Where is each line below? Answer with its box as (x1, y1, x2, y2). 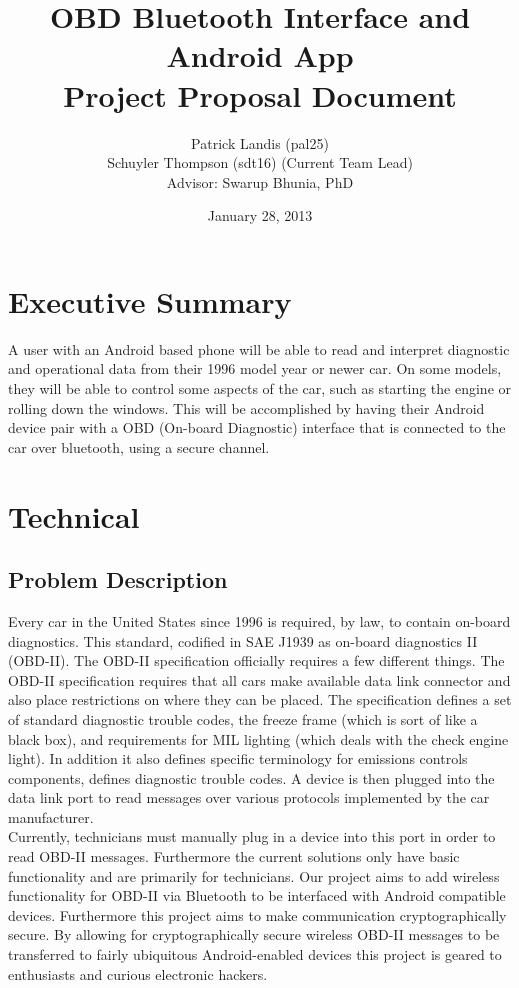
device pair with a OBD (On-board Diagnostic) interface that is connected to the (8, 417, 506, 438)
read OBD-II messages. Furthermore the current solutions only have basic (8, 846, 460, 867)
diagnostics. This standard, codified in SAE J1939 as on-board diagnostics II (8, 630, 478, 651)
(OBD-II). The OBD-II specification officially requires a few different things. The (8, 650, 505, 671)
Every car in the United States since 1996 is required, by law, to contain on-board (8, 610, 511, 631)
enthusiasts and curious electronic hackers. (8, 963, 268, 984)
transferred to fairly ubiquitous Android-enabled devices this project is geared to (8, 944, 502, 965)
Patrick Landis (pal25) (191, 132, 329, 153)
